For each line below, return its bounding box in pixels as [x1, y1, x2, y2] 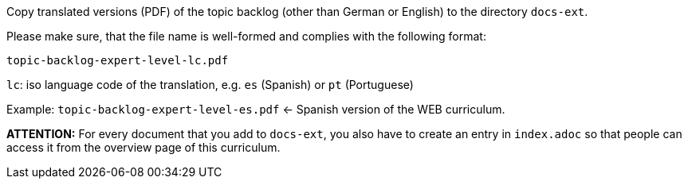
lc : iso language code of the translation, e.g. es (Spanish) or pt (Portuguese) [6, 78, 414, 91]
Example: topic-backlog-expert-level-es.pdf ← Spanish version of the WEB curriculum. [6, 102, 505, 116]
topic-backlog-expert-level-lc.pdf [6, 54, 229, 67]
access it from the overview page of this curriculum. [6, 141, 281, 154]
